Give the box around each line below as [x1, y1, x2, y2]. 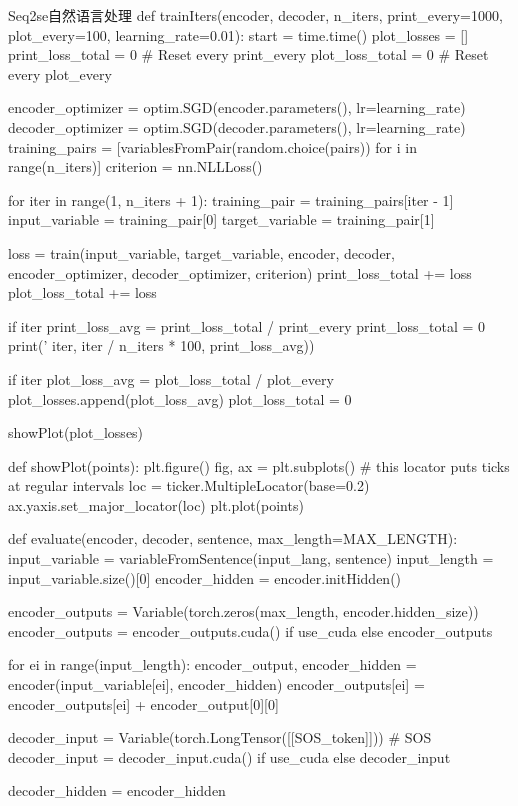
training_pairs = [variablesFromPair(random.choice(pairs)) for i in [8, 136, 417, 157]
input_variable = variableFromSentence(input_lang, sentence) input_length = [8, 548, 494, 569]
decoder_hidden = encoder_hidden [8, 780, 226, 801]
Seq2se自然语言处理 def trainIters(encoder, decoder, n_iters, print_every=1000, [8, 5, 503, 25]
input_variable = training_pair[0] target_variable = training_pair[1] [8, 209, 435, 230]
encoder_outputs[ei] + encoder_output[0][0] [8, 693, 279, 714]
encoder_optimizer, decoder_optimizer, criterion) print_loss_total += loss [8, 262, 472, 283]
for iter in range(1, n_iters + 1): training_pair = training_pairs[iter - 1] [8, 189, 454, 210]
